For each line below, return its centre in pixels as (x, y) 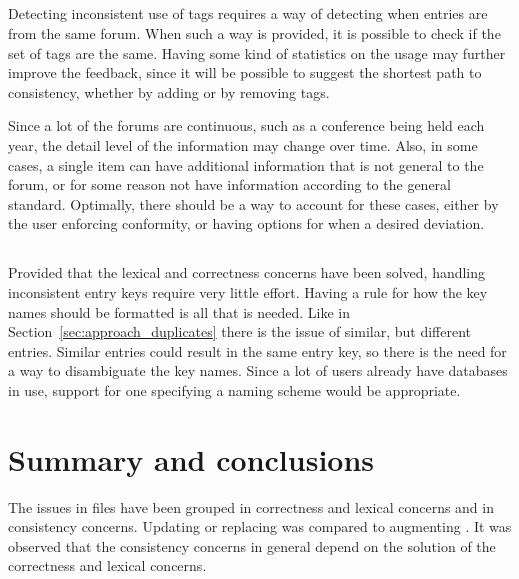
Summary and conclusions (191, 458)
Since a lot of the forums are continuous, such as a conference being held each (246, 125)
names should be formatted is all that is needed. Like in (179, 311)
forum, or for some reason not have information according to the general (229, 184)
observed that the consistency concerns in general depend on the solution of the (252, 545)
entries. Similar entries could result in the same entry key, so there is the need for (257, 350)
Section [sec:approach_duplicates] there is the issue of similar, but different (240, 331)
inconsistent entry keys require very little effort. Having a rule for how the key (248, 291)
